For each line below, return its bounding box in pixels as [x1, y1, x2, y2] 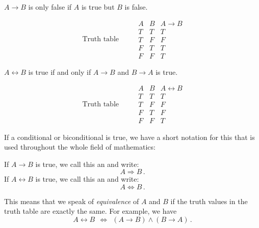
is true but [81, 2, 115, 12]
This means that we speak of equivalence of [4, 195, 139, 206]
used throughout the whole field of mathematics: [4, 141, 156, 152]
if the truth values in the [170, 195, 248, 206]
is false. [124, 2, 148, 12]
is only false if [28, 2, 72, 12]
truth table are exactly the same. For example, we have [4, 206, 177, 216]
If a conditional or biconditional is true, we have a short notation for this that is [4, 131, 255, 142]
